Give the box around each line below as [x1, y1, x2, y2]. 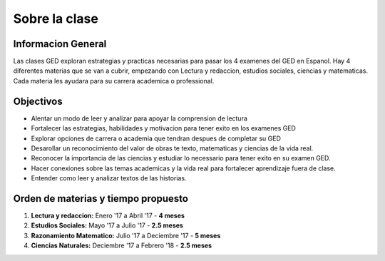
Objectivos [13, 95, 63, 107]
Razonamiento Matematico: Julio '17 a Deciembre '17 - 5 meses [31, 231, 221, 240]
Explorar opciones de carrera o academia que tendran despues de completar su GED [31, 134, 282, 143]
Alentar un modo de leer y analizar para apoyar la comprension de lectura [31, 114, 247, 123]
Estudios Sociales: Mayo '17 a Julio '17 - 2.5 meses [31, 221, 183, 230]
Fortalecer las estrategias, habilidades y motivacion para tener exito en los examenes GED [31, 124, 296, 133]
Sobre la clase [13, 11, 99, 26]
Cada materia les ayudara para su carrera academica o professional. [13, 76, 215, 85]
